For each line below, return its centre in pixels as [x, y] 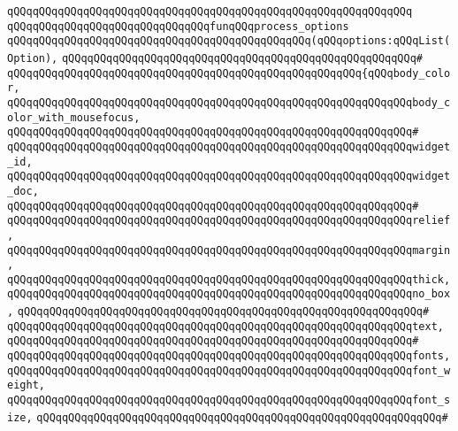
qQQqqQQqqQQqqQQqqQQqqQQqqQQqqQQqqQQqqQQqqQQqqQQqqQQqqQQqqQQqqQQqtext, [225, 326]
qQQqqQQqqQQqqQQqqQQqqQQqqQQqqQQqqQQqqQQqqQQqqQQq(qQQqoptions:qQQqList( [229, 41]
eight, [26, 385]
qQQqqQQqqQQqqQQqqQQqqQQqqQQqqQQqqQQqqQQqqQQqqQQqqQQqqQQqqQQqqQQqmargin [229, 250]
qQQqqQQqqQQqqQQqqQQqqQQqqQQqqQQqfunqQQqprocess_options [178, 26]
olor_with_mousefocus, [74, 117]
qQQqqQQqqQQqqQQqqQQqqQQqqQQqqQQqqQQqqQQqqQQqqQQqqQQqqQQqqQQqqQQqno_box [229, 294]
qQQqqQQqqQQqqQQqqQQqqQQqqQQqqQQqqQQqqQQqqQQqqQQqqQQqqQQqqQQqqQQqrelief [229, 221]
